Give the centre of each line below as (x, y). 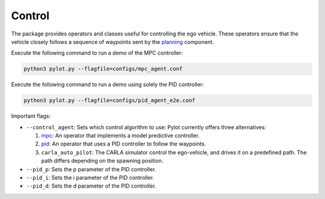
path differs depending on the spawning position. (102, 161)
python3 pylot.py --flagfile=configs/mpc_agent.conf (103, 69)
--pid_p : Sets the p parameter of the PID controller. (91, 169)
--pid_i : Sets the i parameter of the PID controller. (90, 178)
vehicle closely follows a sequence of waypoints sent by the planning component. (113, 41)
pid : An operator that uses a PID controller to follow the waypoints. (124, 144)
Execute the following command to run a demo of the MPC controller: (97, 53)
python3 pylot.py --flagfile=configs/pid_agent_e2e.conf (110, 100)
